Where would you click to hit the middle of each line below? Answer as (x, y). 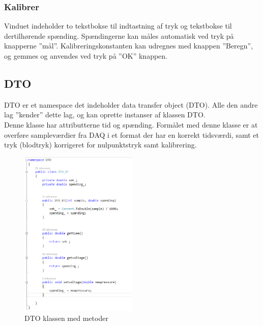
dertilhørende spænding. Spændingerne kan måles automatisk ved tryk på (119, 35)
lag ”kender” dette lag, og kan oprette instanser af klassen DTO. (105, 115)
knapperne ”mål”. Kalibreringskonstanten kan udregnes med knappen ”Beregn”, (129, 46)
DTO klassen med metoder (66, 318)
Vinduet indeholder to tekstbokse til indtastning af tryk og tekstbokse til (118, 26)
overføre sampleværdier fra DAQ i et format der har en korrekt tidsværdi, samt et (131, 134)
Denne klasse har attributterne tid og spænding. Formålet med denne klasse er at (131, 124)
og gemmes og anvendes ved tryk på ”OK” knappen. (86, 56)
